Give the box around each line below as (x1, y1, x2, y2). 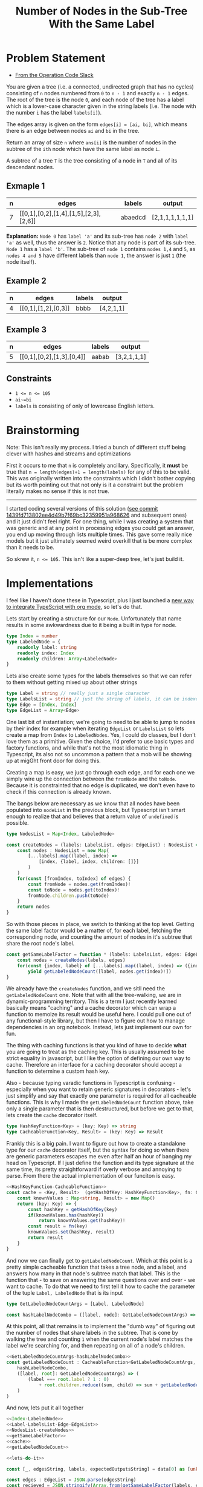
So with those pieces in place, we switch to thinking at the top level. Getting (6, 921, 195, 928)
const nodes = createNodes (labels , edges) (17, 957, 126, 963)
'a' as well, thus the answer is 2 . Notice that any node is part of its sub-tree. (6, 238, 196, 246)
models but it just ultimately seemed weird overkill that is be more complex (6, 537, 192, 545)
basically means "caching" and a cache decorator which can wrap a (6, 1004, 176, 1012)
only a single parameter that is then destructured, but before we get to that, (6, 1105, 194, 1112)
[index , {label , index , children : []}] (38, 859, 139, 865)
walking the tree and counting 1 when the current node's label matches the (6, 1335, 193, 1343)
